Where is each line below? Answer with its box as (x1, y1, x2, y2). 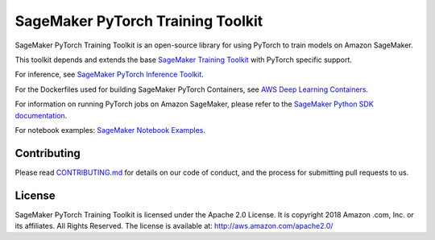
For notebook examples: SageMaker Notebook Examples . (14, 125, 205, 134)
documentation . (14, 110, 68, 120)
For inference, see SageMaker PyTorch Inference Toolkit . (14, 69, 205, 80)
